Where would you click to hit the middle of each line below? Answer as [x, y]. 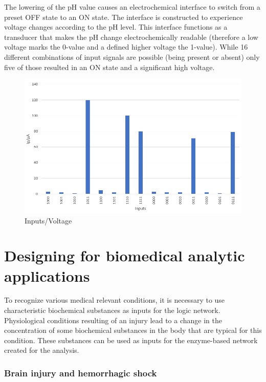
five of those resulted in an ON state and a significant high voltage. [109, 67]
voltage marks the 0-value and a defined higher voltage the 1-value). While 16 [126, 47]
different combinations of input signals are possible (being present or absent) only [132, 57]
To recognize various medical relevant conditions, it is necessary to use [115, 300]
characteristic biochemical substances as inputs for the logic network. [112, 310]
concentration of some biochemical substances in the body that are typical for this [133, 330]
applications [47, 275]
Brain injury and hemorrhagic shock [81, 373]
